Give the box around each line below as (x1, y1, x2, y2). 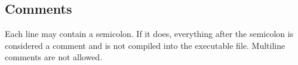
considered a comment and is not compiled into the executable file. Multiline (5, 39, 285, 51)
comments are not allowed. (5, 51, 103, 63)
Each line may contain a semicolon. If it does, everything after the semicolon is (5, 27, 294, 40)
